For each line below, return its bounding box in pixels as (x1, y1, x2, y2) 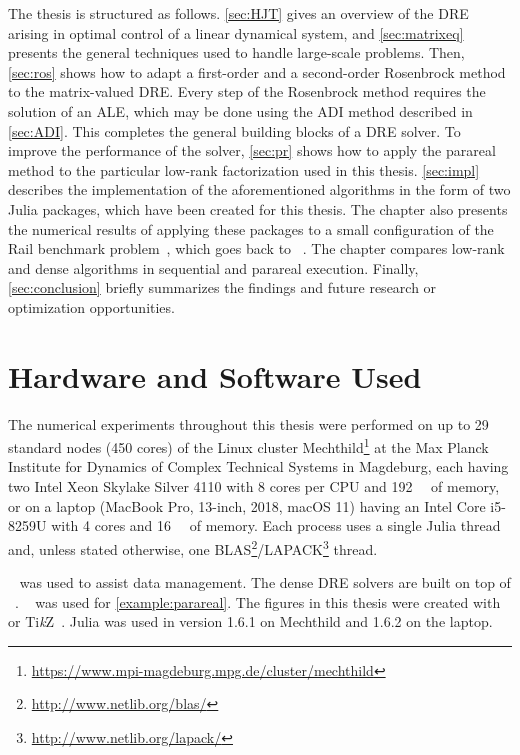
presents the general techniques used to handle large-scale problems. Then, (8, 42, 465, 63)
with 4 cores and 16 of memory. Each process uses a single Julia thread (51, 515, 501, 536)
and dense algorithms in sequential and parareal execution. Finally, (8, 257, 419, 278)
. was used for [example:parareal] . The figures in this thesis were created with (15, 591, 501, 612)
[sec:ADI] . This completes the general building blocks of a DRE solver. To (8, 120, 461, 141)
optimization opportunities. (8, 296, 175, 317)
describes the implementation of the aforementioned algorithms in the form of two (8, 179, 511, 200)
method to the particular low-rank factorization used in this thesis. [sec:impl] (8, 159, 480, 180)
